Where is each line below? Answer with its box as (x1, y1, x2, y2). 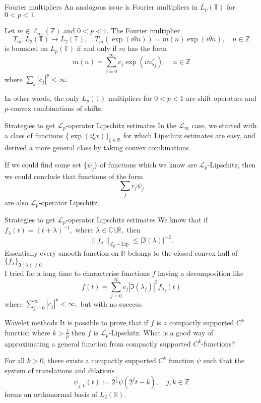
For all (5, 355, 25, 366)
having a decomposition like (158, 268, 244, 278)
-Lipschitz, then (207, 159, 256, 169)
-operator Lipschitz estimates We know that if (66, 214, 208, 224)
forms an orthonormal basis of (5, 388, 97, 399)
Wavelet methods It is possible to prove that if (5, 317, 149, 328)
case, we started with (191, 120, 257, 130)
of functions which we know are (100, 159, 197, 169)
